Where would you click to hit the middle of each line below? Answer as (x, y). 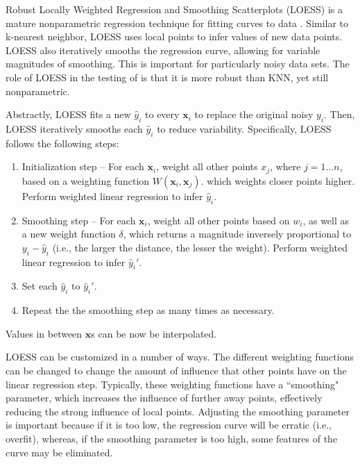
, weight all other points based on (218, 220)
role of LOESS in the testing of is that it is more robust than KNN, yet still (167, 77)
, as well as (326, 220)
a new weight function (69, 234)
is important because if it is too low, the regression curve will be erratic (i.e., (169, 425)
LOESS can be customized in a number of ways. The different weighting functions (180, 357)
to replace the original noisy (254, 114)
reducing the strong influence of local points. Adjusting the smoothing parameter (178, 411)
